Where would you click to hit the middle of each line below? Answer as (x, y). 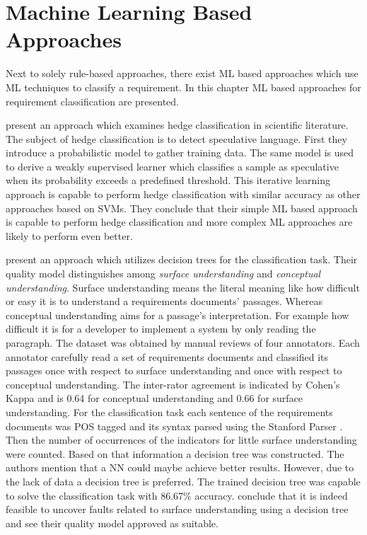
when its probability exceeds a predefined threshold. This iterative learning (168, 180)
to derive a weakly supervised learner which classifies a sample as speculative (172, 166)
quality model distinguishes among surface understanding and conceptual (163, 274)
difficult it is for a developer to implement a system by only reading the (161, 329)
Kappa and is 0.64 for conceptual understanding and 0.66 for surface (155, 398)
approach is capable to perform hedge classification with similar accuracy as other (183, 194)
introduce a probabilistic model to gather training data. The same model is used (180, 153)
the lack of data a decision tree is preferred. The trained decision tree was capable (183, 481)
